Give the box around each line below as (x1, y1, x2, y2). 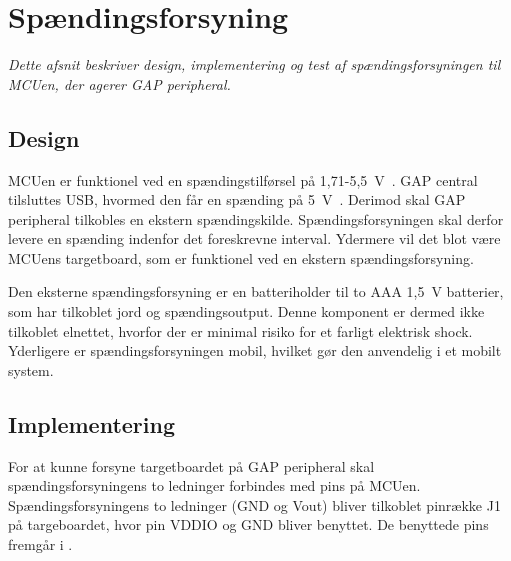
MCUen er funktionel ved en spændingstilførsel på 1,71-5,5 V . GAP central (8, 169, 478, 190)
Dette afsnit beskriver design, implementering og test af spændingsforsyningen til (8, 54, 501, 75)
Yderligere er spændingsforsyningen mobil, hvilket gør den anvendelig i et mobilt (8, 340, 502, 361)
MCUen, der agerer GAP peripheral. (8, 73, 231, 94)
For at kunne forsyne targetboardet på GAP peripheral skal (8, 455, 375, 476)
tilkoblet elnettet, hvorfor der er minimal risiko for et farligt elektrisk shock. (8, 320, 473, 341)
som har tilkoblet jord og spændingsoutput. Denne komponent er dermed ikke (8, 301, 485, 322)
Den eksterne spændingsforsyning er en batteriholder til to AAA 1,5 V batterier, (8, 281, 504, 302)
